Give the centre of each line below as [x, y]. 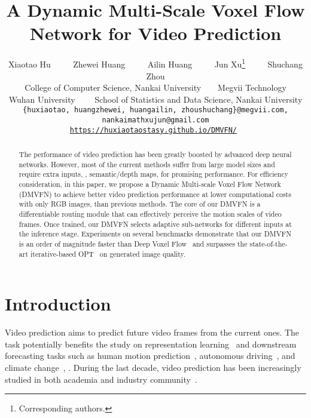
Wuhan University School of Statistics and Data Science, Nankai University [155, 99]
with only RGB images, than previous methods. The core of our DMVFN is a [140, 204]
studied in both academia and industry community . [101, 379]
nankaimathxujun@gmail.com [155, 120]
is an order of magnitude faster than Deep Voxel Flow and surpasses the [133, 244]
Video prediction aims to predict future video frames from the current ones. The [152, 332]
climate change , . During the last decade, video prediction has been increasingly [153, 368]
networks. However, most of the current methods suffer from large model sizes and [147, 164]
